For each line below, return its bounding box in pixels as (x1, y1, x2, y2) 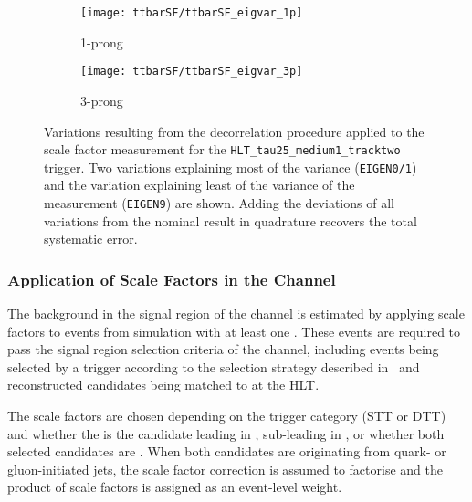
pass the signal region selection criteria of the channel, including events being (7, 340, 439, 359)
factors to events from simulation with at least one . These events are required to (7, 321, 461, 340)
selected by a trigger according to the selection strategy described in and (7, 357, 420, 376)
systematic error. (44, 229, 138, 248)
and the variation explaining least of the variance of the (44, 175, 355, 194)
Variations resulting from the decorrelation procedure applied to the (44, 121, 425, 141)
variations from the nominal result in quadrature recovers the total (44, 211, 417, 230)
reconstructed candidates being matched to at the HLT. (7, 375, 320, 394)
